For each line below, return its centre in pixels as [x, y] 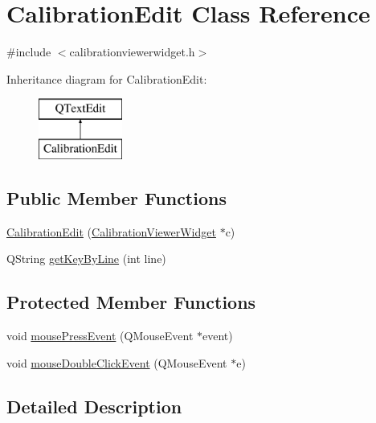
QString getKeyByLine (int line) [86, 259]
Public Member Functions [116, 197]
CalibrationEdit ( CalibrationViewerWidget [111, 231]
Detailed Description [94, 406]
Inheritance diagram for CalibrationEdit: [107, 78]
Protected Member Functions [131, 302]
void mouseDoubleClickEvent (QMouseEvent [117, 362]
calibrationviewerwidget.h [132, 52]
